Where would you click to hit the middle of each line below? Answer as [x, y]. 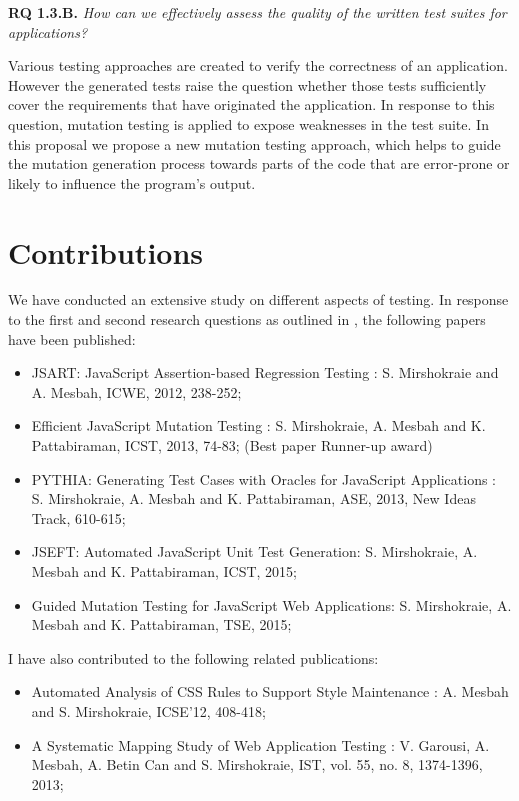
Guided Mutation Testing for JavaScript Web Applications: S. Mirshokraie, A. [271, 604]
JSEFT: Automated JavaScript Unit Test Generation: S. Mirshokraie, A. [254, 551]
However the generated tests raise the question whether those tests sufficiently [247, 84]
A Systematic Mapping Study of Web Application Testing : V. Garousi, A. [260, 744]
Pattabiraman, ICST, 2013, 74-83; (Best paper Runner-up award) [232, 445]
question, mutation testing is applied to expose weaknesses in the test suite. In [248, 123]
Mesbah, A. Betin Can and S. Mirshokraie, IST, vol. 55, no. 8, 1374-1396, [257, 764]
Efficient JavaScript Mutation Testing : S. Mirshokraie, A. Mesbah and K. [258, 425]
